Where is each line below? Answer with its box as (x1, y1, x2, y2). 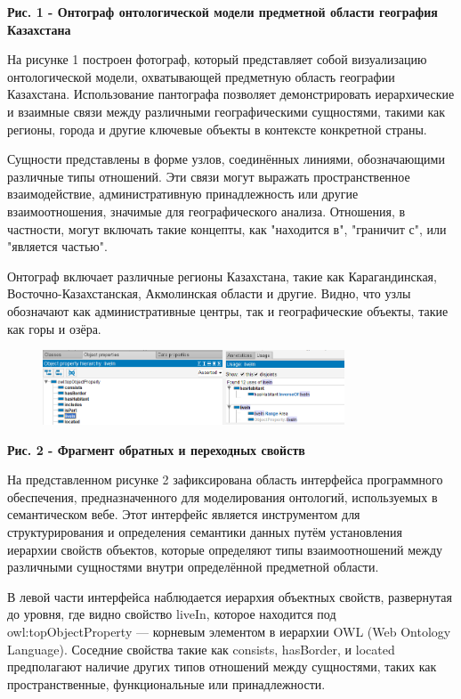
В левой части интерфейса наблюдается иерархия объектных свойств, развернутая (7, 587, 453, 606)
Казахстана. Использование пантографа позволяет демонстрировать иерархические (7, 85, 455, 103)
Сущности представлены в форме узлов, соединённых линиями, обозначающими (7, 150, 445, 168)
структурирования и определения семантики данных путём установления (7, 522, 403, 541)
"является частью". (7, 237, 108, 256)
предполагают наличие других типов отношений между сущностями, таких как (7, 657, 437, 676)
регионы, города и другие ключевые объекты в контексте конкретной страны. (7, 119, 427, 138)
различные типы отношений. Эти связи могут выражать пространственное (7, 167, 410, 185)
